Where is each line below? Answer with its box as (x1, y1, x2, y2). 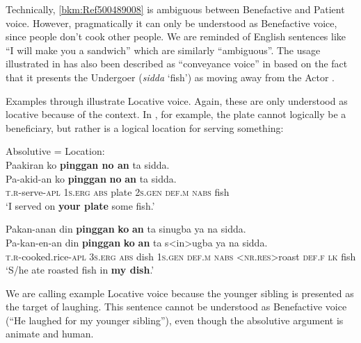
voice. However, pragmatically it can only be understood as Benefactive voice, (6, 15, 337, 30)
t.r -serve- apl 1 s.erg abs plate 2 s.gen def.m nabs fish (6, 185, 230, 199)
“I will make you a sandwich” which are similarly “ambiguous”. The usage (6, 42, 321, 57)
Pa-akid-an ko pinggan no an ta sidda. (6, 171, 177, 185)
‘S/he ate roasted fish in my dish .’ (6, 262, 154, 277)
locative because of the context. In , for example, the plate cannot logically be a (6, 107, 346, 122)
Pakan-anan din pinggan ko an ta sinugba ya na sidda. (6, 221, 246, 236)
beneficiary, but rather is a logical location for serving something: (6, 120, 284, 135)
